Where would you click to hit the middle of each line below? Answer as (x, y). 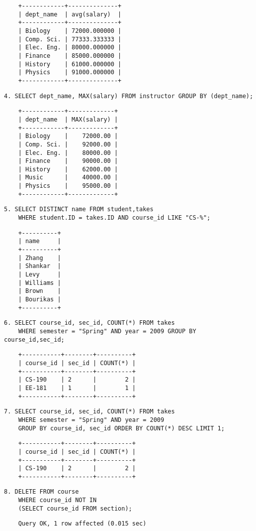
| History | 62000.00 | (68, 169)
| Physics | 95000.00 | (68, 186)
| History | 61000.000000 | (70, 64)
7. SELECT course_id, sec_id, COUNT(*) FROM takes (89, 412)
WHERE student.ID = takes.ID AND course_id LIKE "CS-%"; (114, 218)
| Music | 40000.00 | (68, 178)
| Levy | (40, 275)
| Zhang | (40, 258)
